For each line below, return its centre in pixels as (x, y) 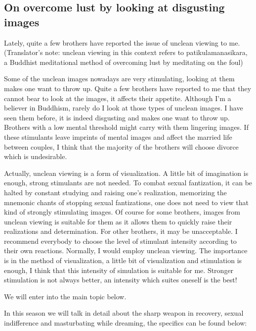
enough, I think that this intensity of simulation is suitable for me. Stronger (119, 270)
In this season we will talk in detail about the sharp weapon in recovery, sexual (124, 313)
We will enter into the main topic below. (65, 296)
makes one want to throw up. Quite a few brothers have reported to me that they (128, 88)
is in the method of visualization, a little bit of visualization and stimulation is (123, 260)
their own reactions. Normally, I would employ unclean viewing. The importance (126, 250)
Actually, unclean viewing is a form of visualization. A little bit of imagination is (126, 173)
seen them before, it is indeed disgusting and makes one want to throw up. (117, 117)
